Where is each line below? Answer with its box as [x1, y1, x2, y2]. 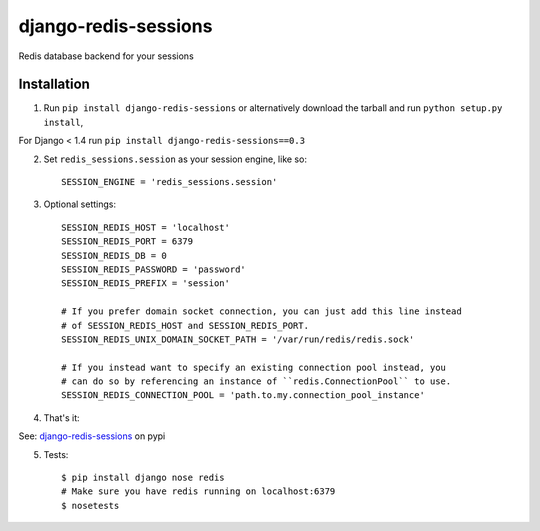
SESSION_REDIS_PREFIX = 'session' [61, 278, 230, 289]
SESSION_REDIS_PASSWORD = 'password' [61, 263, 247, 275]
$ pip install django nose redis [61, 472, 225, 484]
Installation [18, 76, 90, 93]
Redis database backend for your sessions [18, 50, 194, 62]
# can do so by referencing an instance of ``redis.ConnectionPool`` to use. [61, 376, 452, 387]
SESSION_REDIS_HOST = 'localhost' [61, 221, 230, 233]
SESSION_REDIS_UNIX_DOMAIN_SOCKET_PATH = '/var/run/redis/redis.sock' [61, 333, 415, 345]
